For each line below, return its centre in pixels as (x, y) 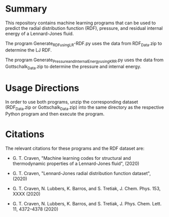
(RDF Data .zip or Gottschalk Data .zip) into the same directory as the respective (85, 108)
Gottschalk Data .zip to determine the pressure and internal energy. (73, 67)
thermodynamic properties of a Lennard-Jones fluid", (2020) (76, 163)
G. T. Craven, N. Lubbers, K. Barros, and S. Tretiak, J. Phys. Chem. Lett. (87, 204)
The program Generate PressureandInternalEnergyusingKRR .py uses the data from (85, 60)
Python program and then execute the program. (55, 114)
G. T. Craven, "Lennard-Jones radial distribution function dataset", (81, 173)
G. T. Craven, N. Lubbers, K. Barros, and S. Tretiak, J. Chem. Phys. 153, (87, 188)
